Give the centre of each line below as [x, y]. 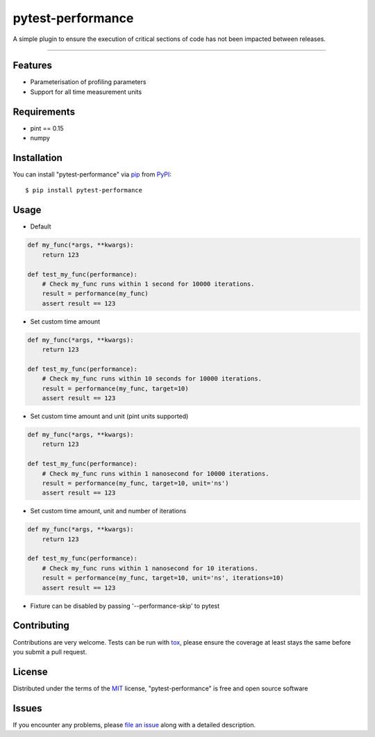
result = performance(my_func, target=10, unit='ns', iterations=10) [163, 578]
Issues [27, 708]
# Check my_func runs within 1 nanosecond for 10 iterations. [150, 568]
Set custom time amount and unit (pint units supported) [109, 416]
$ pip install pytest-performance [84, 190]
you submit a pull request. [50, 652]
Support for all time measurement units [86, 92]
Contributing [41, 626]
